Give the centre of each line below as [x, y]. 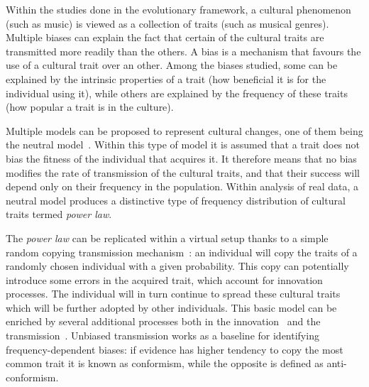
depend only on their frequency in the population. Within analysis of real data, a [182, 186]
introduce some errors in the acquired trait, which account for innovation [164, 279]
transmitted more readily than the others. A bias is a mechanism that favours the [183, 51]
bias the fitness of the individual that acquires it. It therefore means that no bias [181, 158]
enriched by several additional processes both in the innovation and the [163, 321]
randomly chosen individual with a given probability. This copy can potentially [177, 266]
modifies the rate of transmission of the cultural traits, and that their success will [183, 172]
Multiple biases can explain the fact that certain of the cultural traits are [165, 37]
